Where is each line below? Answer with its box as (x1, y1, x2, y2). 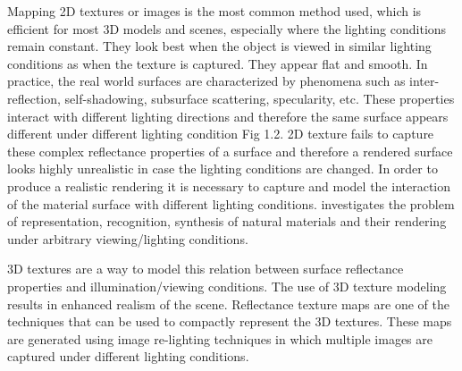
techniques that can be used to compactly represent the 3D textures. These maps (7, 312, 452, 331)
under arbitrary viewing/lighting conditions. (7, 229, 248, 248)
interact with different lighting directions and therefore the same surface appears (7, 106, 449, 125)
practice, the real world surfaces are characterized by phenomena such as (7, 72, 406, 90)
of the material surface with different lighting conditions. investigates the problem (7, 194, 455, 213)
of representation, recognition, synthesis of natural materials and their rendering (7, 212, 447, 231)
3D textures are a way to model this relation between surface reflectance (7, 259, 404, 278)
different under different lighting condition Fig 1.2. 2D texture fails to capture (7, 124, 434, 143)
